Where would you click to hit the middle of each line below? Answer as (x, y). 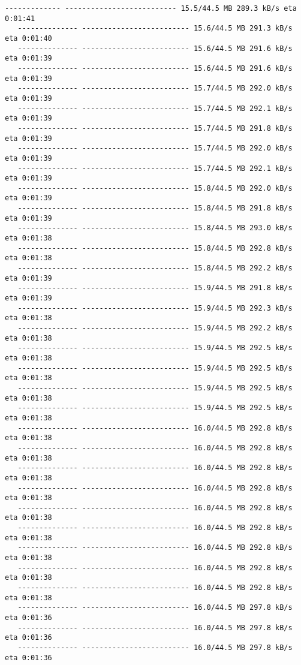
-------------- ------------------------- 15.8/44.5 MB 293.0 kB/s (155, 228)
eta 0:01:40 (28, 38)
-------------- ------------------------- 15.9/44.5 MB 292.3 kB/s (155, 308)
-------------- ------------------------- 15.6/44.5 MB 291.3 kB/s (155, 28)
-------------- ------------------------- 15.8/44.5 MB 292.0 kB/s (155, 188)
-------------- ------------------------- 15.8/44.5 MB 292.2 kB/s (155, 268)
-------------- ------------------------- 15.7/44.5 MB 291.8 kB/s (155, 128)
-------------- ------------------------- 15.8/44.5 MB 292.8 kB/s (155, 248)
